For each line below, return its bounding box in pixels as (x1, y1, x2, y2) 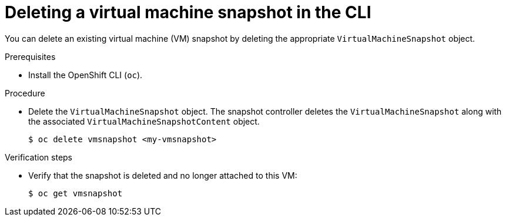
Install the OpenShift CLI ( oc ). (28, 69, 143, 80)
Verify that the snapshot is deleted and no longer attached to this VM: (28, 170, 297, 180)
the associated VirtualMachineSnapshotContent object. (28, 116, 260, 126)
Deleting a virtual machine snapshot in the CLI (5, 2, 371, 22)
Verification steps (5, 152, 73, 162)
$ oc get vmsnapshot (28, 188, 123, 198)
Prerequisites (5, 51, 56, 62)
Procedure (5, 88, 45, 98)
